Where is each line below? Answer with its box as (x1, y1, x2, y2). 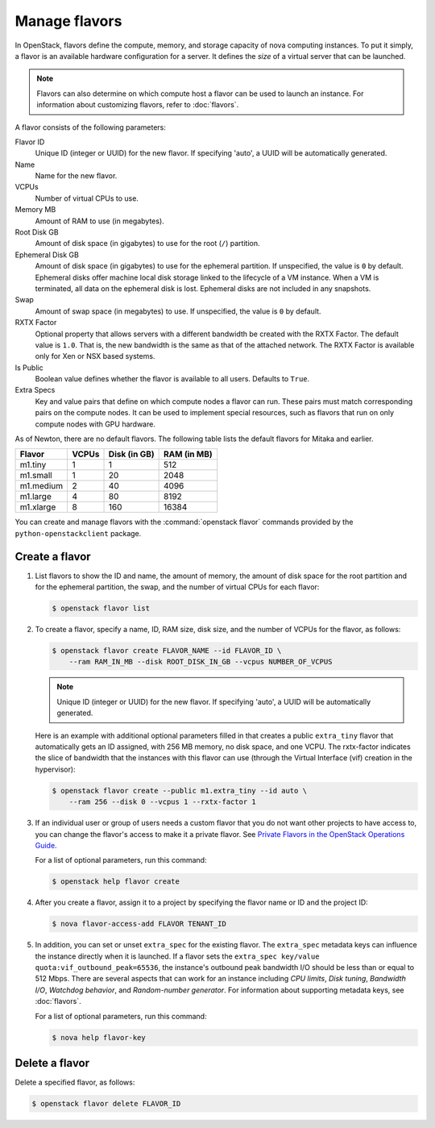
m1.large (19, 491, 52, 502)
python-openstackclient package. (14, 528, 142, 538)
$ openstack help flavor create (52, 877, 180, 886)
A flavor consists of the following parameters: (14, 122, 167, 132)
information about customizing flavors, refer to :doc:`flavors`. (36, 100, 239, 110)
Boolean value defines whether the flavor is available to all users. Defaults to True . (35, 374, 310, 384)
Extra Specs (14, 385, 56, 395)
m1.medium (19, 481, 64, 492)
